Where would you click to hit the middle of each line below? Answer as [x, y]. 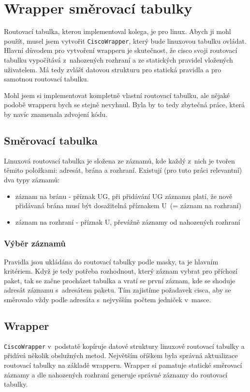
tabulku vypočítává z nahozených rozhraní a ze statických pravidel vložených [118, 59]
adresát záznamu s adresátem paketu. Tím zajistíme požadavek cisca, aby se [118, 290]
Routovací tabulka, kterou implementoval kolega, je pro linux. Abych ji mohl [118, 31]
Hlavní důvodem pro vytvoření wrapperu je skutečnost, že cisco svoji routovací [121, 50]
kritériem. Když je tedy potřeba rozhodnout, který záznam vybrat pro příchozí [121, 271]
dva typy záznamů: [32, 179]
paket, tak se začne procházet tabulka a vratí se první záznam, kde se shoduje [120, 280]
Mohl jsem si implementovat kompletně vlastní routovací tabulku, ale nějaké [117, 95]
